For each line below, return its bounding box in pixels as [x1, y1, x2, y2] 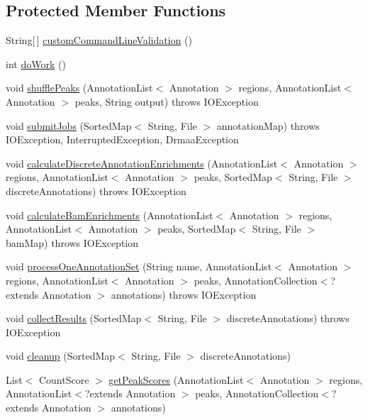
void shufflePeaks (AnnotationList [6, 80, 153, 95]
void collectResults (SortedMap [6, 311, 142, 326]
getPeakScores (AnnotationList [108, 372, 244, 387]
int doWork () [6, 56, 66, 71]
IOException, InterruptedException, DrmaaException [6, 132, 239, 147]
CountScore [38, 372, 89, 387]
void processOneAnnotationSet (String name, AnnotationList [6, 259, 272, 274]
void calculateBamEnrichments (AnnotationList [6, 207, 213, 222]
